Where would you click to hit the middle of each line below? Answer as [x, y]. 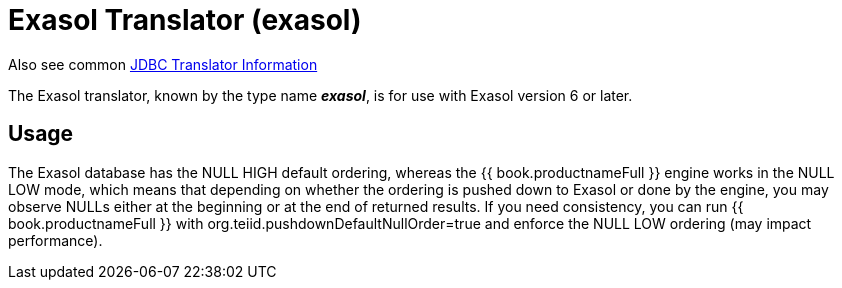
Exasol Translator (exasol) [185, 20]
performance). [55, 240]
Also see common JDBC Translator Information [163, 64]
